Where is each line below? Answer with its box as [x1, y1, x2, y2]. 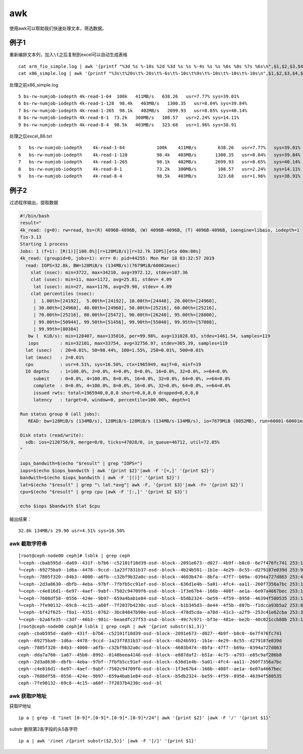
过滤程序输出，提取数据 [9, 199, 58, 205]
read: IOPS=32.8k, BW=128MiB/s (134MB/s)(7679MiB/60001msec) [25, 262, 180, 268]
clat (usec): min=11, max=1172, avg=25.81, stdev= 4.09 [30, 277, 172, 283]
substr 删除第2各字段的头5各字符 [9, 726, 78, 732]
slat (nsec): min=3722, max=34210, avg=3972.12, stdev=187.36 [30, 270, 188, 275]
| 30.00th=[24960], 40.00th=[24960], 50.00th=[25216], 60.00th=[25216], [33, 305, 217, 311]
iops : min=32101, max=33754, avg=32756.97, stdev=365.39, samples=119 [28, 340, 228, 346]
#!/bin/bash [20, 213, 50, 218]
